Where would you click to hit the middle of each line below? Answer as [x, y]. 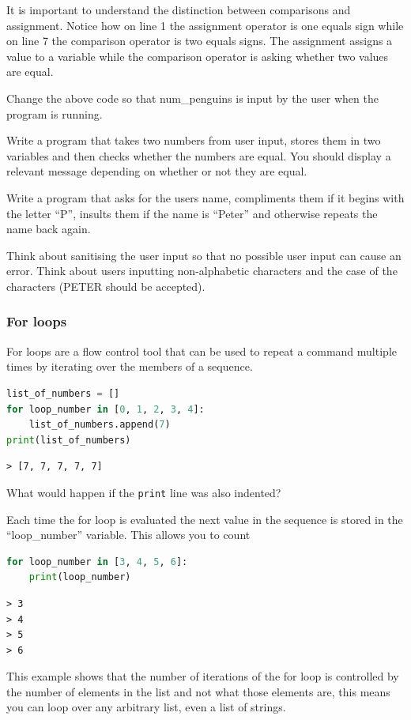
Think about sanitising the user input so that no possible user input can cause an [204, 255]
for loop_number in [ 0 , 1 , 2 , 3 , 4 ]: [106, 409]
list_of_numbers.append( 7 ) [100, 425]
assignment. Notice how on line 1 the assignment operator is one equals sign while [205, 25]
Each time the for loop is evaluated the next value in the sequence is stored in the [205, 519]
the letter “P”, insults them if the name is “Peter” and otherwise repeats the [192, 213]
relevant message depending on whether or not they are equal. [157, 171]
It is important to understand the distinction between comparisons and [179, 9]
